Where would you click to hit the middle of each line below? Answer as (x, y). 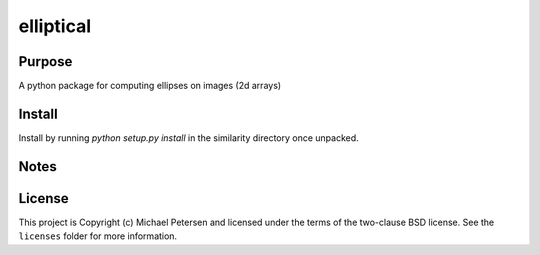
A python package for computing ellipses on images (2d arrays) (150, 86)
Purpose (45, 61)
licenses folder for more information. (98, 236)
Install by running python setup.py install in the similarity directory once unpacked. (188, 137)
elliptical (55, 26)
